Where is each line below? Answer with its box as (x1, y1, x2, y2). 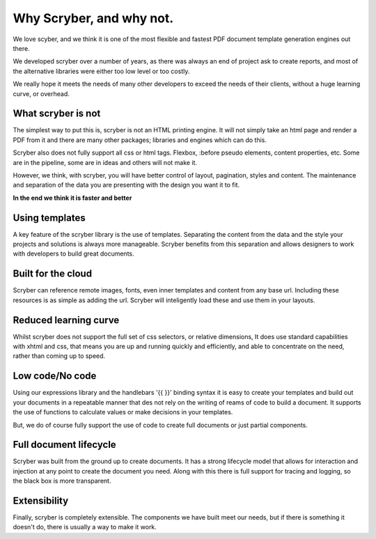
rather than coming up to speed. (13, 352, 106, 360)
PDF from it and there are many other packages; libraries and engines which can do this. (13, 136, 267, 144)
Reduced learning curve (13, 314, 120, 326)
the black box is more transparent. (13, 477, 111, 485)
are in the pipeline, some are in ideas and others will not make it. (13, 158, 198, 166)
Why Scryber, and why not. (13, 10, 174, 26)
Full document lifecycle (13, 439, 116, 451)
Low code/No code (13, 370, 97, 382)
